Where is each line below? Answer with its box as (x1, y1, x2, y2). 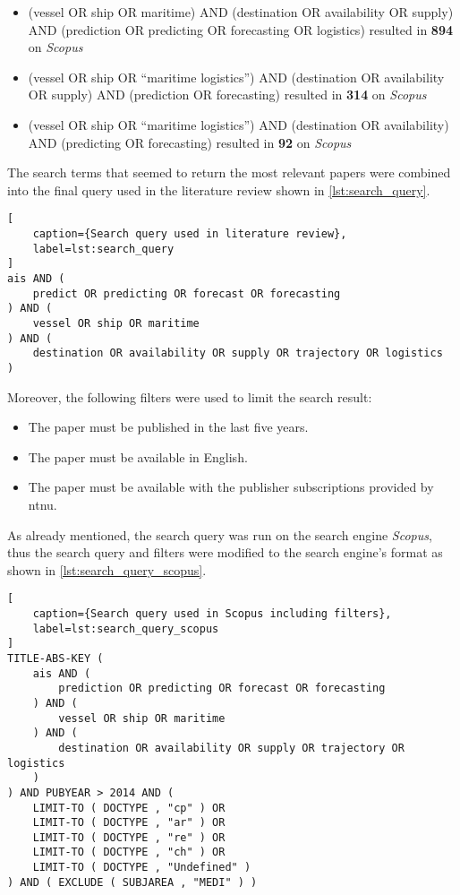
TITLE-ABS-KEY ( (7, 651, 104, 665)
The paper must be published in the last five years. (28, 417, 309, 436)
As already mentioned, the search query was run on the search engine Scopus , (7, 525, 432, 544)
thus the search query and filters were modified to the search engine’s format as (7, 543, 443, 562)
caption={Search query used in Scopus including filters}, (32, 607, 392, 620)
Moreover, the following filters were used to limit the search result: (7, 387, 372, 406)
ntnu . (28, 495, 57, 513)
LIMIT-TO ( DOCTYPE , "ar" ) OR (32, 816, 226, 830)
